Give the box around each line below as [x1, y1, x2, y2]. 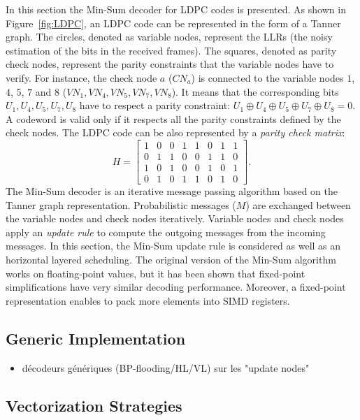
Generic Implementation [6, 327, 186, 349]
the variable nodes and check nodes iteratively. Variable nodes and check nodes [6, 211, 344, 226]
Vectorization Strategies [6, 394, 182, 416]
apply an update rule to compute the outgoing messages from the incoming [6, 224, 326, 239]
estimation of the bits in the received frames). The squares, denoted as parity [6, 43, 337, 57]
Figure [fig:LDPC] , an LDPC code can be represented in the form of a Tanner [6, 15, 341, 30]
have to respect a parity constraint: [79, 98, 231, 113]
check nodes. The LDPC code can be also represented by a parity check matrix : [6, 125, 345, 140]
